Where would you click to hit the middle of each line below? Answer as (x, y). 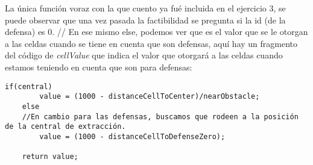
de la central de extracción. (65, 127)
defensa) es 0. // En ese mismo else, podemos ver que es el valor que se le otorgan (156, 32)
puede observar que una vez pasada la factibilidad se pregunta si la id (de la (145, 20)
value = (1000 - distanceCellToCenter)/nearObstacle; (150, 97)
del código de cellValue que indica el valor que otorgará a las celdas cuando (144, 55)
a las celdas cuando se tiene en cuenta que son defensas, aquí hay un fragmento (151, 43)
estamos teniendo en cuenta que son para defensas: (99, 67)
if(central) (29, 86)
